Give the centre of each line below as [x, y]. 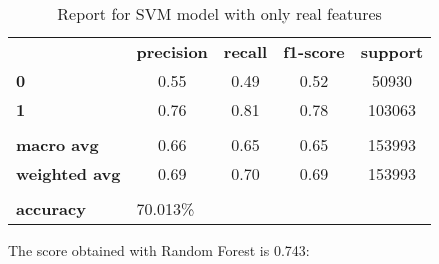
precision [172, 51]
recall [245, 51]
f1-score [314, 51]
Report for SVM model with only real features [219, 13]
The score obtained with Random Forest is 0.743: [159, 250]
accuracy [51, 208]
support [392, 51]
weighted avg [68, 173]
